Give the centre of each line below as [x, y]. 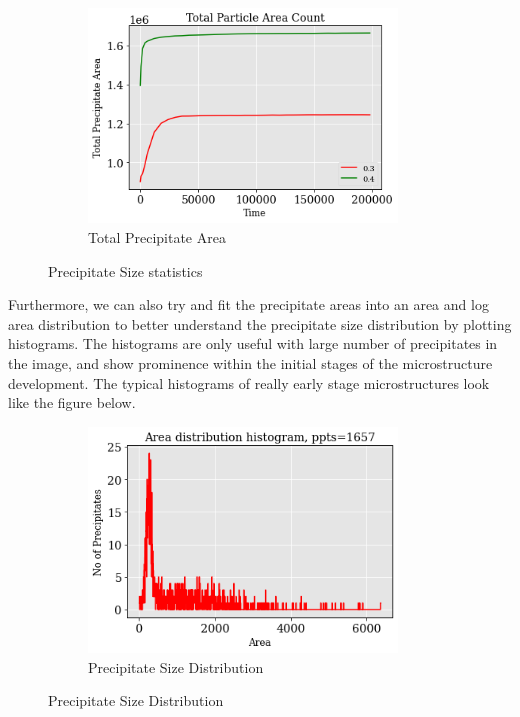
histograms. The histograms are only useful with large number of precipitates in [253, 343]
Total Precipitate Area [157, 237]
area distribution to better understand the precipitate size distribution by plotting [260, 323]
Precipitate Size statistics [125, 270]
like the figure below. [72, 402]
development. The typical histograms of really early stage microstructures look [249, 382]
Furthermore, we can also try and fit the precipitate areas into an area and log [248, 304]
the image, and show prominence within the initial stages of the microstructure [250, 362]
